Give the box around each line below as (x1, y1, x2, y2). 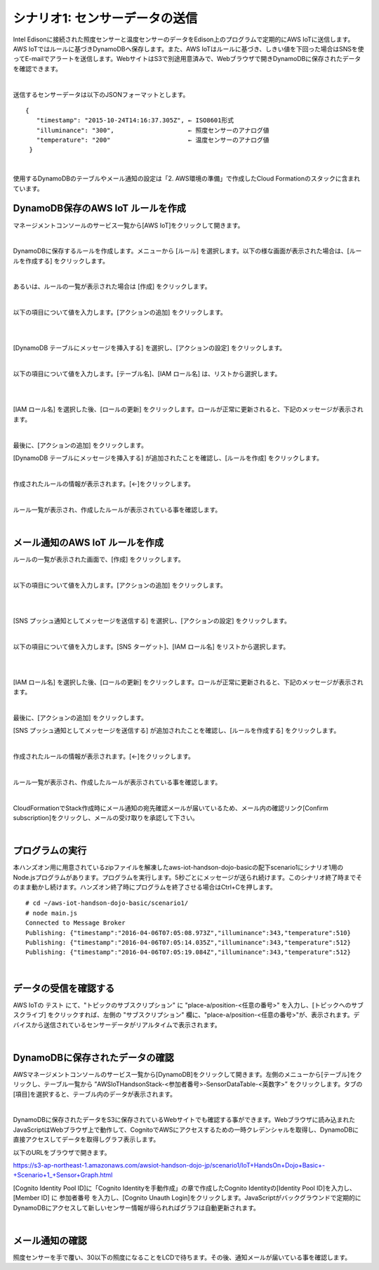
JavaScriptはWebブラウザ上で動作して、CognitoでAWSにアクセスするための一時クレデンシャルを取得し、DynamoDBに (13, 1125, 359, 1134)
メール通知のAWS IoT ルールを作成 (13, 536, 164, 548)
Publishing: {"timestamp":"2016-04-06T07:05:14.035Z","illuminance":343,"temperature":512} (25, 939, 351, 947)
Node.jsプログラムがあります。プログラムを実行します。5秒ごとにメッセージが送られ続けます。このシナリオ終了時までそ (13, 873, 363, 881)
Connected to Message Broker (25, 919, 126, 927)
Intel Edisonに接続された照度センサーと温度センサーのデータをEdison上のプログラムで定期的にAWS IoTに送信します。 (13, 35, 354, 44)
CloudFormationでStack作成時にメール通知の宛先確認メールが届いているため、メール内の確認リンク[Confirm (13, 804, 329, 812)
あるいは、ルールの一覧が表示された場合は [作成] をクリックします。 (13, 282, 211, 291)
